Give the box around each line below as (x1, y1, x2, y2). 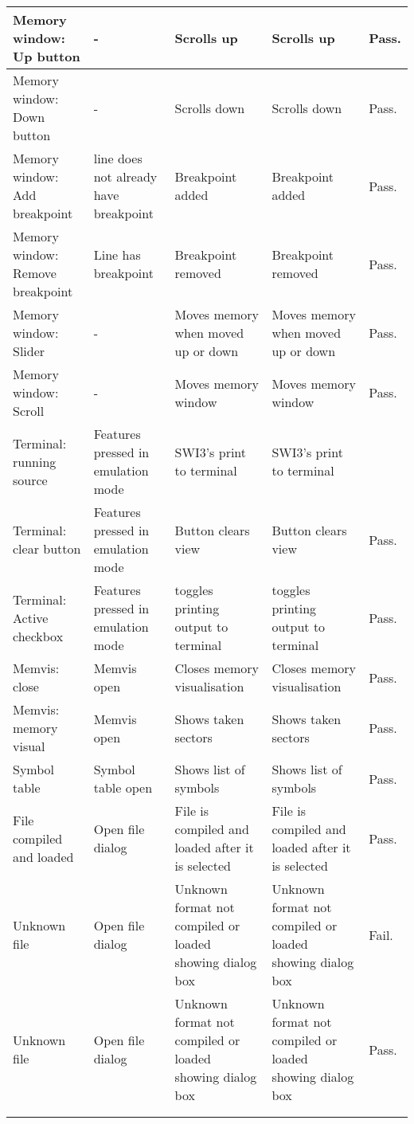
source (13, 470, 48, 489)
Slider (13, 342, 45, 360)
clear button (13, 539, 81, 558)
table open (93, 778, 153, 797)
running (13, 452, 57, 471)
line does (93, 149, 143, 167)
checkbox (13, 626, 64, 645)
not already (93, 167, 158, 186)
